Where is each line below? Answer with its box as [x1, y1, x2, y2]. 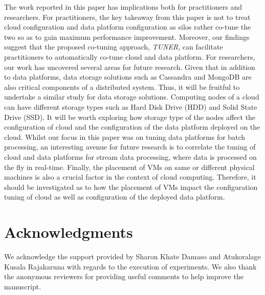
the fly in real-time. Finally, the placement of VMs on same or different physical [4, 161, 255, 172]
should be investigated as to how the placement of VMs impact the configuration [4, 181, 258, 192]
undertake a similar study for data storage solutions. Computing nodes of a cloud [4, 91, 259, 102]
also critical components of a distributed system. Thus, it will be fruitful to [4, 81, 240, 92]
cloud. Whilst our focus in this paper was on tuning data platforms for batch [4, 131, 246, 142]
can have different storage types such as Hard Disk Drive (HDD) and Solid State [4, 101, 257, 112]
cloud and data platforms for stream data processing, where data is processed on [4, 151, 257, 162]
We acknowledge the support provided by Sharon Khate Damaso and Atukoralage [4, 251, 261, 261]
